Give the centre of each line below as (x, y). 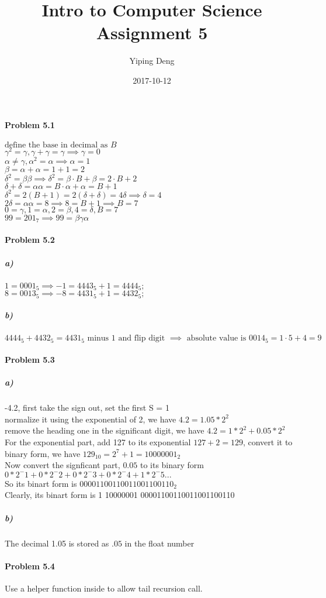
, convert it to (268, 442)
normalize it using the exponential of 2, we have (91, 419)
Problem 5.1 (30, 124)
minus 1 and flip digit (126, 338)
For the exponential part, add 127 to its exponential (98, 442)
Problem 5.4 (30, 566)
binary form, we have (43, 453)
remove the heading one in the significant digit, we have (105, 430)
